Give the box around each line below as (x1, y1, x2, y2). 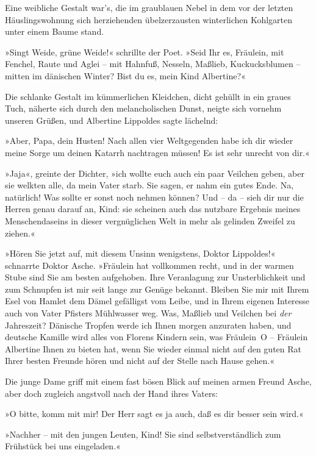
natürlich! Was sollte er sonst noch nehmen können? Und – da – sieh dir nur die (5, 190, 304, 203)
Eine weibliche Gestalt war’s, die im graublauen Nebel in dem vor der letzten (5, 1, 293, 13)
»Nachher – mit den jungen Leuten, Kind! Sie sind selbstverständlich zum (5, 427, 281, 440)
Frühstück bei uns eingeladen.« (5, 440, 121, 452)
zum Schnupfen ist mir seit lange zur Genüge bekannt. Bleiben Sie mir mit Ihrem (5, 282, 309, 295)
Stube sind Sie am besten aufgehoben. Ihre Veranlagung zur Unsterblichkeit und (5, 271, 306, 283)
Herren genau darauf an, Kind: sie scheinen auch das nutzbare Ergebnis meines (5, 202, 301, 215)
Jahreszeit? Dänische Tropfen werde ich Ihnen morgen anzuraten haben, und (5, 318, 292, 331)
